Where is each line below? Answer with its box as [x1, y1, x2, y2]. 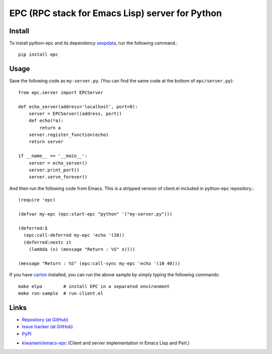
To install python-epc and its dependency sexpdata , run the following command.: [9, 40, 178, 46]
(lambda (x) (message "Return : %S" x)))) [28, 246, 135, 252]
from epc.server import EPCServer [18, 90, 103, 95]
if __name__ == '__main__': [18, 153, 88, 159]
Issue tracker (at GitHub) [22, 324, 73, 330]
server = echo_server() [28, 160, 88, 166]
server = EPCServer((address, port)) [28, 111, 122, 116]
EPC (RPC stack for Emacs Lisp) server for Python [9, 8, 222, 19]
